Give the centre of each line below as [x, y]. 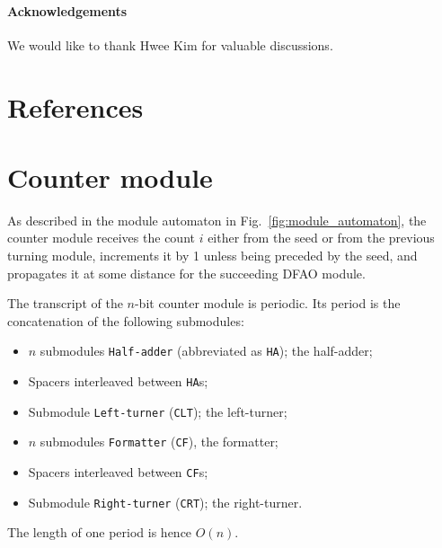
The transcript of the [65, 303]
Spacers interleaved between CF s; [118, 472]
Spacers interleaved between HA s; [118, 381]
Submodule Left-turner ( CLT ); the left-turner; [158, 411]
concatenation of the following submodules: [126, 320]
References [75, 106]
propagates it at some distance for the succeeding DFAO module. [186, 273]
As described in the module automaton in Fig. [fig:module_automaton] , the [217, 220]
